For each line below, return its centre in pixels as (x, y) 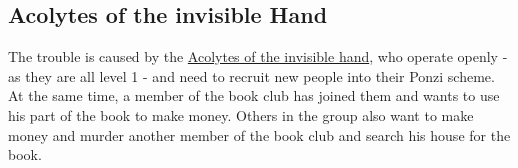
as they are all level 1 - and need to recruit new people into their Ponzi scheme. (251, 75)
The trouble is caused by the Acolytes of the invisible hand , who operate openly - (258, 56)
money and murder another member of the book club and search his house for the (259, 134)
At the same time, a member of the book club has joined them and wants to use (254, 95)
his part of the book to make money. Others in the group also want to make (241, 114)
